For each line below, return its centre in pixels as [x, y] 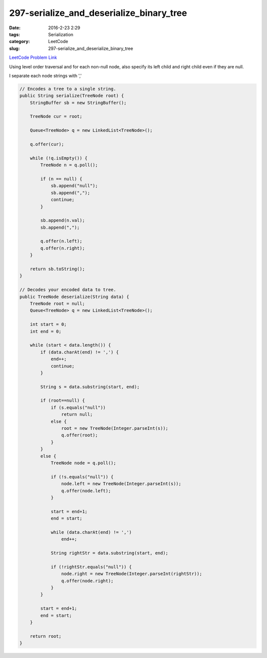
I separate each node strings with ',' [45, 76]
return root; [46, 636]
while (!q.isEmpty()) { [59, 158]
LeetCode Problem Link [33, 57]
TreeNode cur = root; [56, 117]
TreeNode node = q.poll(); [83, 463]
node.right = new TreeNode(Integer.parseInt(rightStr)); [132, 574]
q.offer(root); [80, 435]
